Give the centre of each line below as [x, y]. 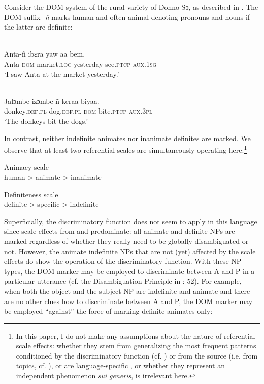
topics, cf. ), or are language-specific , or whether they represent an [120, 365]
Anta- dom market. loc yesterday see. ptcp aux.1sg [80, 63]
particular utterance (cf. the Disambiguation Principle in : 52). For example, [123, 281]
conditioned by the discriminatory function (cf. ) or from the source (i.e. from [137, 355]
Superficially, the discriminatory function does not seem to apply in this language [131, 221]
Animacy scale [26, 167]
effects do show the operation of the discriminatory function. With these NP [123, 261]
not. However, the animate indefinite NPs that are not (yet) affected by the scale [130, 251]
